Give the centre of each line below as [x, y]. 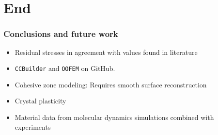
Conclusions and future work [61, 34]
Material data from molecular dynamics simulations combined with [114, 117]
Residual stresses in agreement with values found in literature [106, 52]
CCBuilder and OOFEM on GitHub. [65, 68]
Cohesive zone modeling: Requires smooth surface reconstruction [111, 84]
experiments [33, 127]
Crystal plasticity [40, 101]
